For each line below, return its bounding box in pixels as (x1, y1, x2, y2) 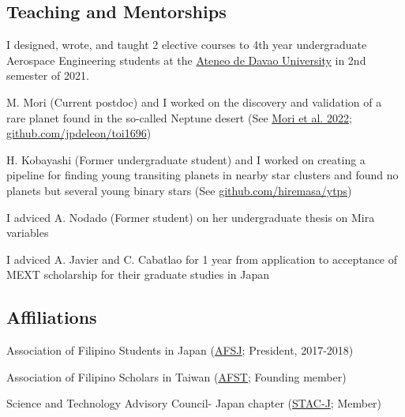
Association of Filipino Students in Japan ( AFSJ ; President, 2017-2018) (6, 342, 354, 359)
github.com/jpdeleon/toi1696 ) (6, 125, 152, 141)
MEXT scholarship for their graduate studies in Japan (6, 266, 270, 283)
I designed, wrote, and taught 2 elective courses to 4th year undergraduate (6, 36, 367, 53)
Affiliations (6, 305, 97, 329)
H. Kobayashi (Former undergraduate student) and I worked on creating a (6, 151, 366, 167)
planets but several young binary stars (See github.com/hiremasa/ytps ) (6, 182, 352, 198)
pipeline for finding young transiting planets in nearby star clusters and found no (6, 167, 399, 183)
